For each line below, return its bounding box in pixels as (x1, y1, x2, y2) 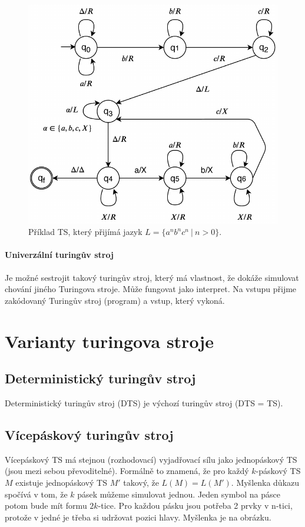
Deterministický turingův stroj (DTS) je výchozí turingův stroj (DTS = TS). (5, 396, 283, 409)
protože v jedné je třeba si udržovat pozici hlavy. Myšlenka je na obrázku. (5, 511, 271, 523)
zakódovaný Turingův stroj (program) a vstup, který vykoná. (5, 294, 225, 306)
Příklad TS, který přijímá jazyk (28, 226, 142, 238)
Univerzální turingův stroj (5, 248, 114, 261)
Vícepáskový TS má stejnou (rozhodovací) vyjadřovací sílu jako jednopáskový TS (5, 453, 297, 465)
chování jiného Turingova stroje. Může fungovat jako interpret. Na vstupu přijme (5, 283, 297, 295)
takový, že (123, 476, 159, 488)
